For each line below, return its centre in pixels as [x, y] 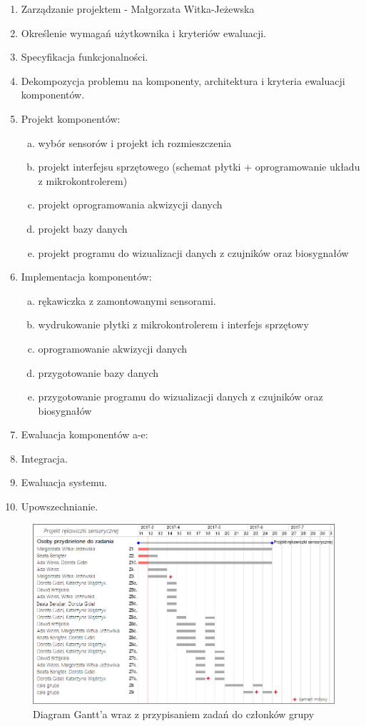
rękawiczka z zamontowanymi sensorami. [127, 300]
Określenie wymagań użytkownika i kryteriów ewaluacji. [143, 32]
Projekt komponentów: [71, 118]
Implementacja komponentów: [86, 277]
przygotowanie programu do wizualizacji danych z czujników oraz [181, 397]
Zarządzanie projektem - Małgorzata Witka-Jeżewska [138, 9]
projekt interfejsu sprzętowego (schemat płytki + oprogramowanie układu [199, 167]
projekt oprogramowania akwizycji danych [130, 205]
